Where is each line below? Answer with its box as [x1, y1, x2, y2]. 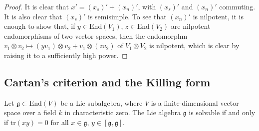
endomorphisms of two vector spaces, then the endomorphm [4, 30, 188, 41]
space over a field [4, 107, 56, 118]
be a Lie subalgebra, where [60, 97, 143, 108]
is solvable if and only [189, 107, 256, 118]
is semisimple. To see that [88, 11, 167, 21]
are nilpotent [171, 21, 211, 31]
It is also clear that [4, 11, 62, 21]
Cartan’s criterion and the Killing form [4, 74, 211, 89]
